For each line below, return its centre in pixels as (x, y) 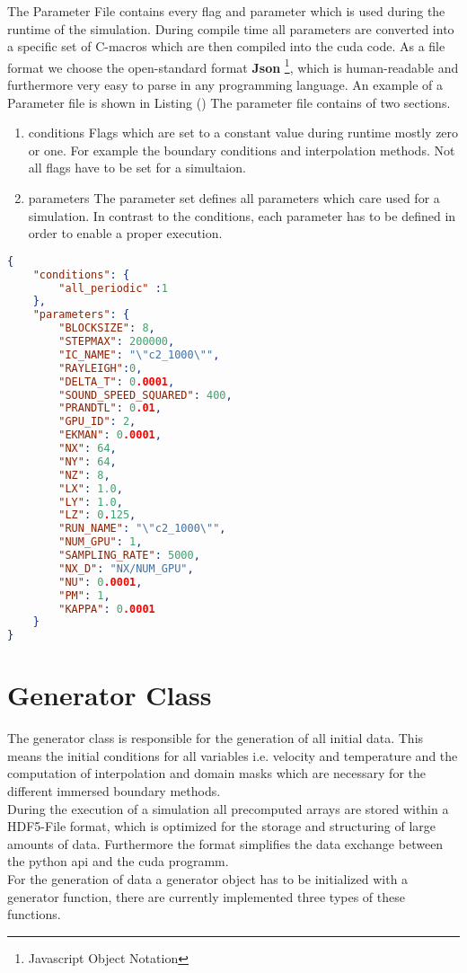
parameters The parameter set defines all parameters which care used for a (234, 198)
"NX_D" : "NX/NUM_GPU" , (126, 568)
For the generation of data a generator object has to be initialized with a (208, 879)
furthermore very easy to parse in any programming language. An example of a (225, 85)
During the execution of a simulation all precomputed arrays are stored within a (228, 808)
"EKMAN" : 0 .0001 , (110, 435)
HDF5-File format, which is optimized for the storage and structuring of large (222, 826)
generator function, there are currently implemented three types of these (206, 896)
